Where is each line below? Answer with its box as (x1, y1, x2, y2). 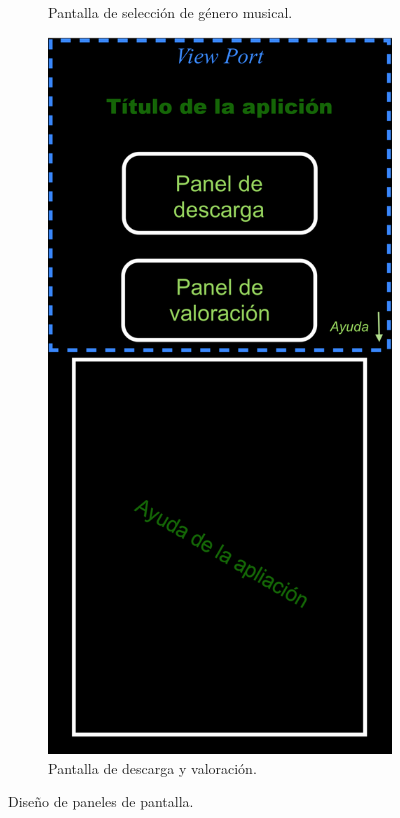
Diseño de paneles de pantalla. (8, 791, 194, 812)
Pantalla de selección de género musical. (48, 2, 293, 22)
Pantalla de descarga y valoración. (48, 757, 257, 778)
